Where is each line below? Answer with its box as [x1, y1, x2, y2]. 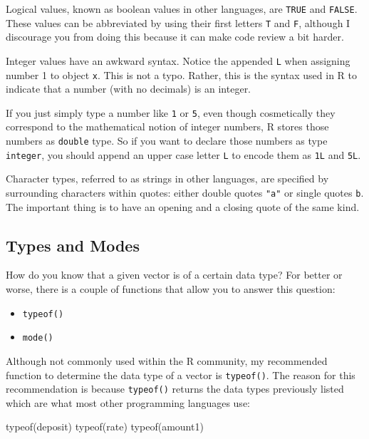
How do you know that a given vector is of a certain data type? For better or [6, 267, 343, 282]
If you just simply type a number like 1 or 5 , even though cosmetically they [6, 105, 336, 120]
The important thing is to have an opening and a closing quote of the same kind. [6, 199, 360, 214]
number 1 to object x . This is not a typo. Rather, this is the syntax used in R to [6, 67, 358, 82]
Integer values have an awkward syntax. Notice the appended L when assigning [6, 53, 350, 68]
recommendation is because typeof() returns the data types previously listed [6, 381, 344, 396]
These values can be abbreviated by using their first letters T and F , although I [6, 15, 350, 30]
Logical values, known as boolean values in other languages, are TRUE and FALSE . [6, 1, 358, 16]
